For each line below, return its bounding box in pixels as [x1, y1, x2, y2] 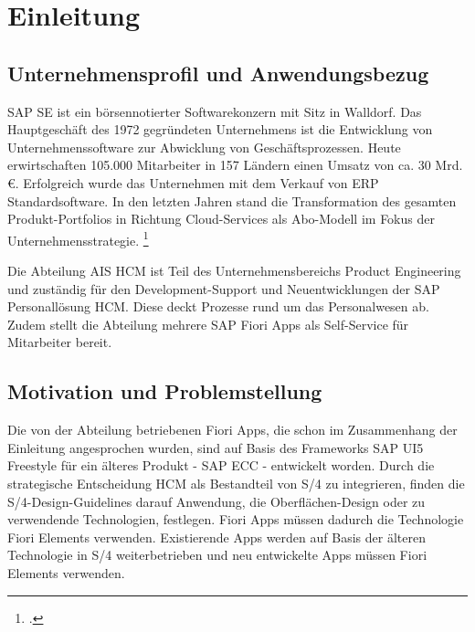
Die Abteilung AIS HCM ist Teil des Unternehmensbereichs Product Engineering [7, 260, 461, 279]
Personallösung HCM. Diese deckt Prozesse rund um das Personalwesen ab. [7, 297, 429, 316]
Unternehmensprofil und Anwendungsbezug [7, 58, 429, 87]
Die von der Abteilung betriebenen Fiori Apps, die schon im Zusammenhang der [7, 420, 458, 439]
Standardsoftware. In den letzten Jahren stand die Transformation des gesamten [7, 191, 457, 210]
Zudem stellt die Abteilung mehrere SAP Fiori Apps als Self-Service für [7, 314, 409, 333]
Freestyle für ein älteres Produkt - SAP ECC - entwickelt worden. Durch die [7, 456, 435, 475]
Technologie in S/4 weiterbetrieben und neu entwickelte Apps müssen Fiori [7, 545, 427, 564]
